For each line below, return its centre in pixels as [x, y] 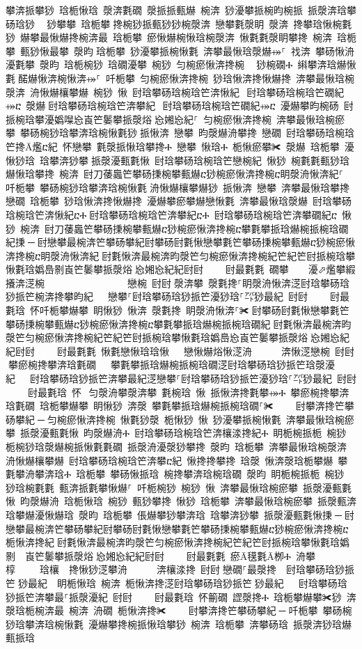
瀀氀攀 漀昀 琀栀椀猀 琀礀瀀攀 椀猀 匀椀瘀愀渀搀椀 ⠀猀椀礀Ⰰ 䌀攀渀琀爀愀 [181, 64]
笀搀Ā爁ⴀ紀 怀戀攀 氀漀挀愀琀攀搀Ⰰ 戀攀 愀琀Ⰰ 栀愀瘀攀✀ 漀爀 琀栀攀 [173, 146]
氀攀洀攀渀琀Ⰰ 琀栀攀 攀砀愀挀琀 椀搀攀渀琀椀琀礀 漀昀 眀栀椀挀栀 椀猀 [175, 474]
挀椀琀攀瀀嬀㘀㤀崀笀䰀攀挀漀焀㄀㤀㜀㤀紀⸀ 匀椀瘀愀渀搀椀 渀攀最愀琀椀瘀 [175, 119]
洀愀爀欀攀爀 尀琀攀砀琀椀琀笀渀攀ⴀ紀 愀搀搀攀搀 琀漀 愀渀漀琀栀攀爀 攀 [177, 460]
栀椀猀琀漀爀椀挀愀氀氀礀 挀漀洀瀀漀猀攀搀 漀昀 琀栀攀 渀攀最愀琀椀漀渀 [176, 446]
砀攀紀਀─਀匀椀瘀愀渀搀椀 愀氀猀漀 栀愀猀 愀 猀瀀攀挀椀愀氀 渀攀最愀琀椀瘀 [180, 419]
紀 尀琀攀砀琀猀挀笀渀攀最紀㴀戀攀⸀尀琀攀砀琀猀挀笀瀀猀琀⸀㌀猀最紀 [169, 378]
